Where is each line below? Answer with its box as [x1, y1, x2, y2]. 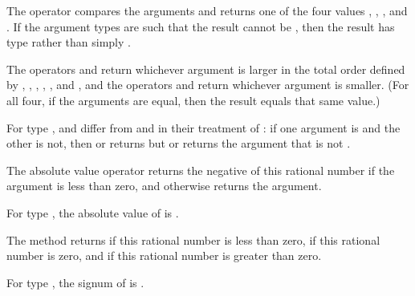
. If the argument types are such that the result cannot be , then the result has [6, 18, 395, 34]
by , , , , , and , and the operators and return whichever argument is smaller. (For [6, 76, 409, 93]
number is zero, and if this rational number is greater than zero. [6, 247, 322, 264]
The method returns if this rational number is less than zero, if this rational [6, 231, 380, 248]
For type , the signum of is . [6, 274, 144, 290]
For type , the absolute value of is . [6, 204, 179, 221]
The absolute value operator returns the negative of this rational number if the [6, 161, 395, 178]
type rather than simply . [6, 34, 131, 51]
